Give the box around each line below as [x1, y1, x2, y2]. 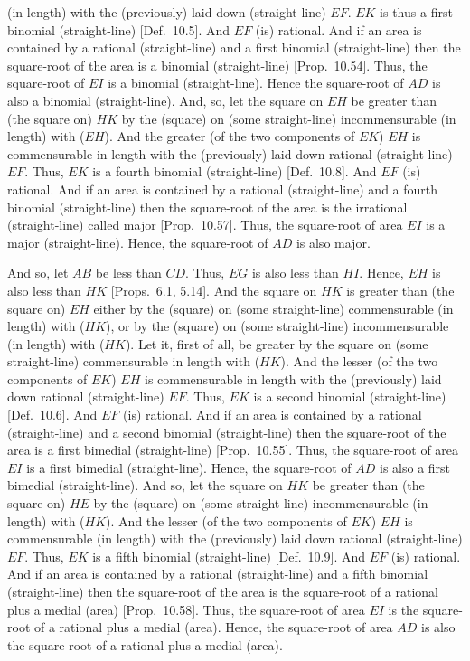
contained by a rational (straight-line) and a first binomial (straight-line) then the [7, 38, 461, 57]
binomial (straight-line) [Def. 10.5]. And [7, 20, 230, 39]
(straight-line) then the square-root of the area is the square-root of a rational [7, 582, 438, 600]
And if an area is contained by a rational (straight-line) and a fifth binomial [7, 564, 428, 583]
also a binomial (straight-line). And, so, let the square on [7, 90, 324, 109]
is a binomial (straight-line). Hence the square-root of [108, 73, 404, 92]
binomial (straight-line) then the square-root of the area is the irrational [7, 197, 408, 216]
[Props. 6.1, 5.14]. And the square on [110, 280, 317, 299]
